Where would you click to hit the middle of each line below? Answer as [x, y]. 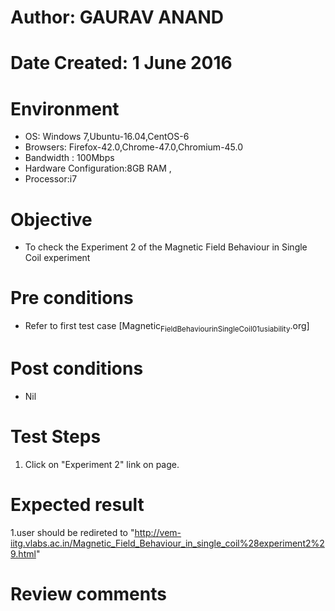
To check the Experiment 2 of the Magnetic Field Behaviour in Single [166, 247]
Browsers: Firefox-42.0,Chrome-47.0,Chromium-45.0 [134, 147]
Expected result [77, 505]
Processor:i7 [51, 179]
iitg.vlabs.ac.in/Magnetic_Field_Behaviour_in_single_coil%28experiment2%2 [167, 543]
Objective [51, 219]
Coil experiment [57, 258]
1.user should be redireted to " [72, 532]
